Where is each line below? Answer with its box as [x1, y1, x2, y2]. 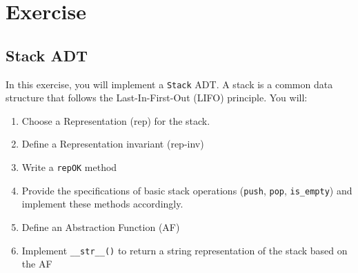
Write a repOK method [21, 160, 117, 174]
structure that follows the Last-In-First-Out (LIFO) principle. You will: [6, 90, 308, 105]
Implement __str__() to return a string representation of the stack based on [21, 243, 348, 257]
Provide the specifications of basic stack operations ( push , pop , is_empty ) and [21, 183, 352, 197]
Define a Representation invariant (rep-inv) [21, 136, 204, 151]
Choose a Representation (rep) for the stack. [21, 113, 210, 128]
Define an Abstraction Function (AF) [21, 219, 180, 234]
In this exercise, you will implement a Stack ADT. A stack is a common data [6, 77, 333, 91]
